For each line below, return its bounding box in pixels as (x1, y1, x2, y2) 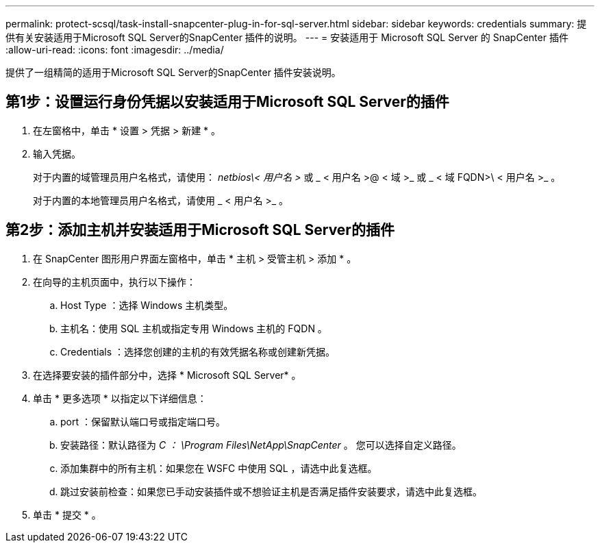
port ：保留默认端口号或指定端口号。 (60, 415, 225, 427)
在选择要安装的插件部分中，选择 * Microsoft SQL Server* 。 (33, 369, 301, 381)
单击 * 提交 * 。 (33, 508, 101, 521)
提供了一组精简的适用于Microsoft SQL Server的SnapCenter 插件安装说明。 (5, 66, 341, 78)
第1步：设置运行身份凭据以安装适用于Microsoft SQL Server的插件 (5, 93, 449, 111)
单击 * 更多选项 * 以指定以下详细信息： (33, 392, 207, 404)
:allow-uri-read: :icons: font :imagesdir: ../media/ (5, 44, 224, 55)
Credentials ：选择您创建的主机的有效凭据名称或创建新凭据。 (60, 345, 335, 358)
